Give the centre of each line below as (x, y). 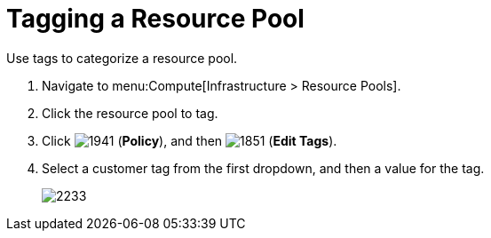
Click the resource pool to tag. (130, 113)
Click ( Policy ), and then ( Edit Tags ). (190, 140)
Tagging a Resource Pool (155, 19)
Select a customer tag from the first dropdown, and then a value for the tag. (263, 168)
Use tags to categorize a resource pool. (122, 58)
